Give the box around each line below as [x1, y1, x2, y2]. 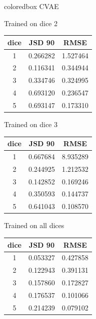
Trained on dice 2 [4, 18, 57, 28]
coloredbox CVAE [4, 1, 59, 11]
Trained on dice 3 [4, 119, 57, 129]
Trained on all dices [4, 220, 64, 231]
